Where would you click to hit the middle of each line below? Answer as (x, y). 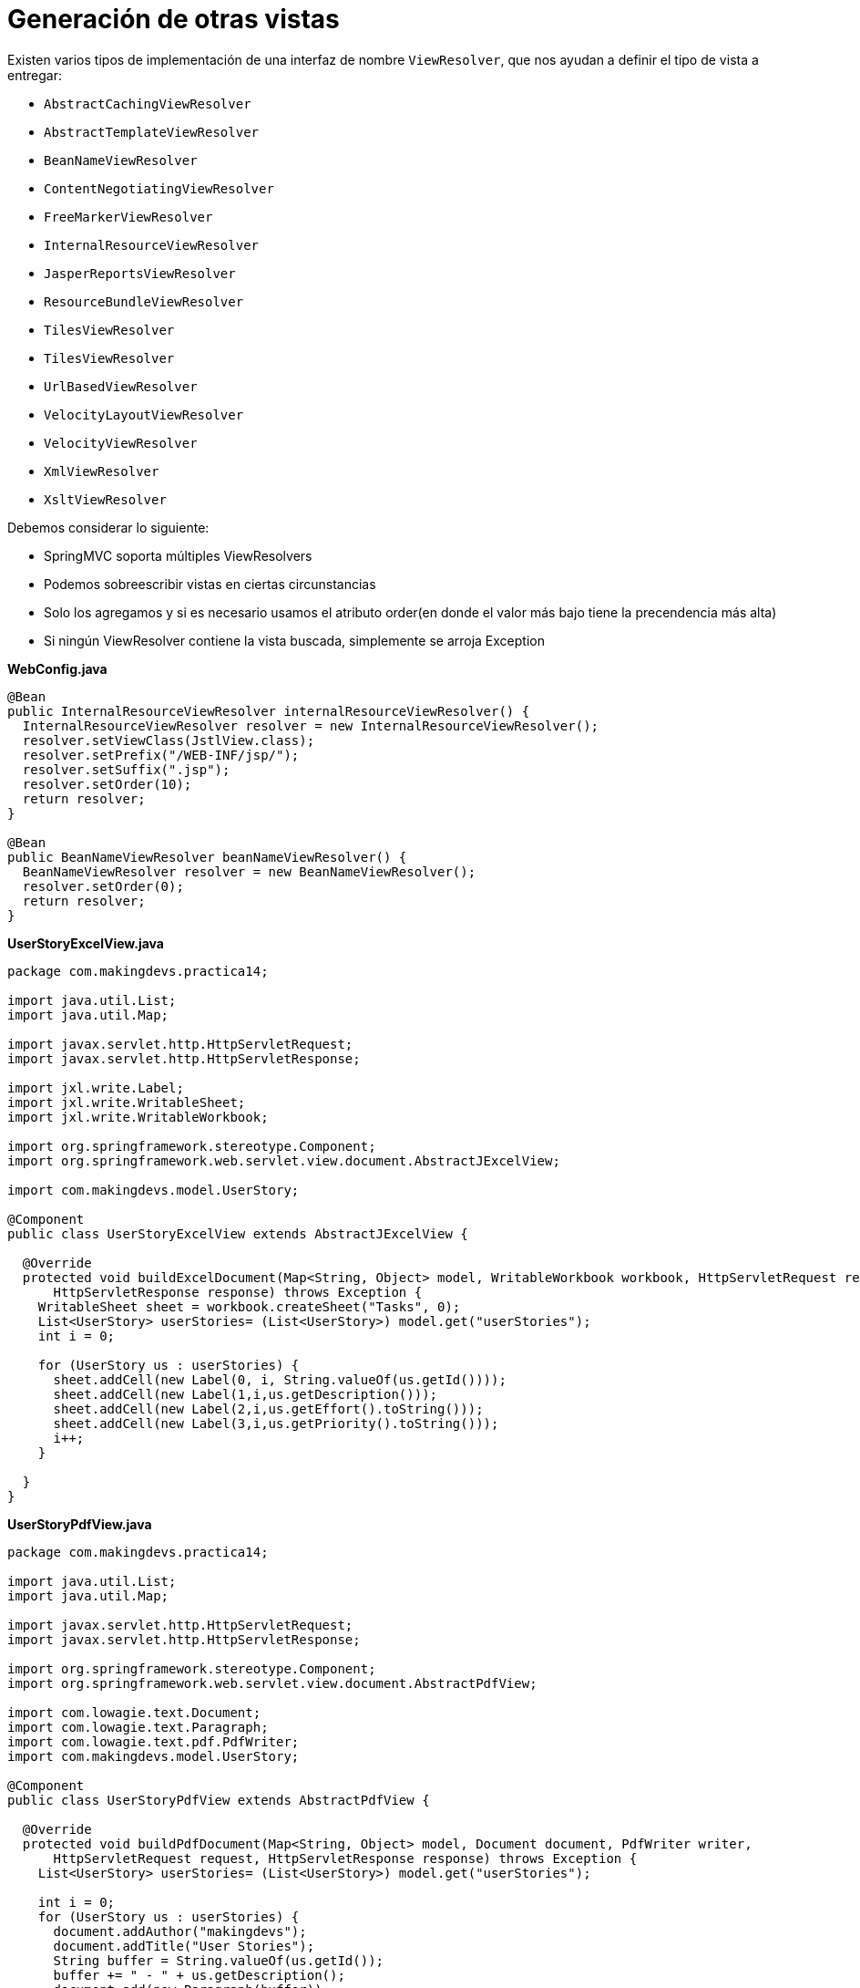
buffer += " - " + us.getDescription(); (199, 1975)
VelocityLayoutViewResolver (144, 414)
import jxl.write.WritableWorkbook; (138, 1117)
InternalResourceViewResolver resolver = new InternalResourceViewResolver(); (311, 725)
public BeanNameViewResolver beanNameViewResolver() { (207, 857)
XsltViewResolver (105, 499)
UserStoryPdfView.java (80, 1524)
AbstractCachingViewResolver (148, 104)
